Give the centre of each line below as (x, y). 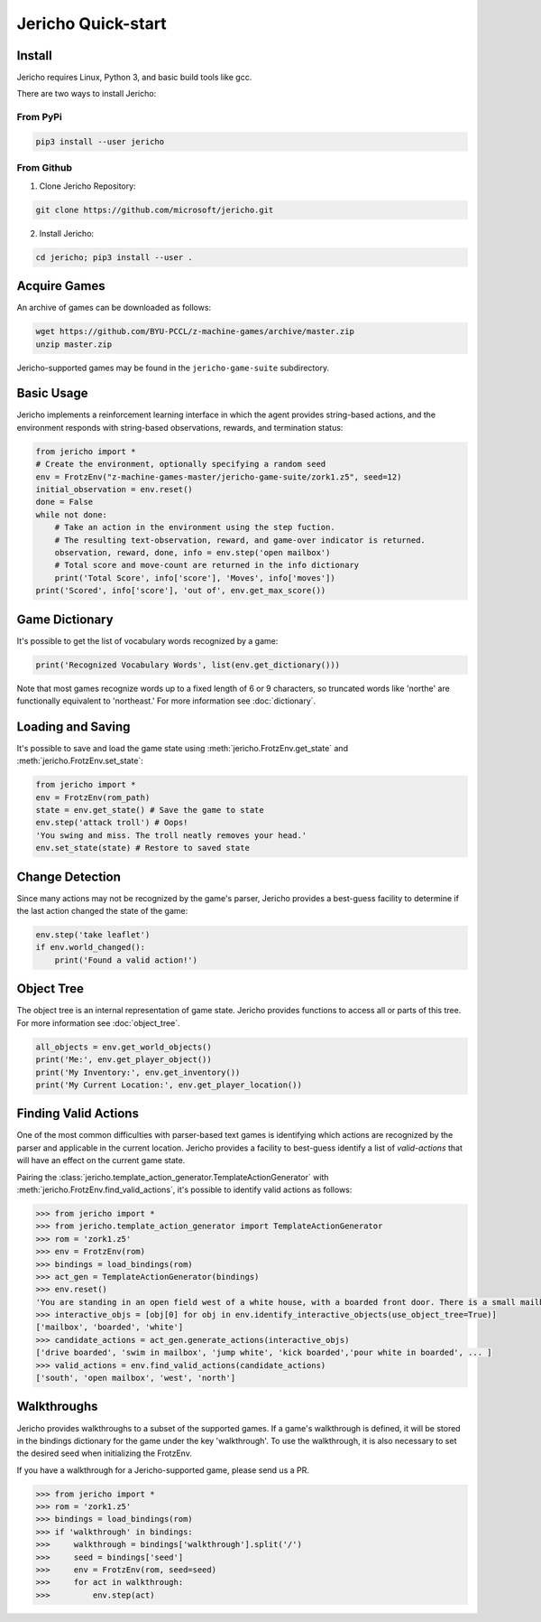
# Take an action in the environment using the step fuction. (195, 527)
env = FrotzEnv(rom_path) (93, 797)
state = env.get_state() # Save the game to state (150, 810)
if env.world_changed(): (91, 947)
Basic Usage (52, 393)
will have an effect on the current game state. (101, 1161)
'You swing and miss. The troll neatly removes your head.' (171, 835)
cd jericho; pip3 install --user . (114, 257)
